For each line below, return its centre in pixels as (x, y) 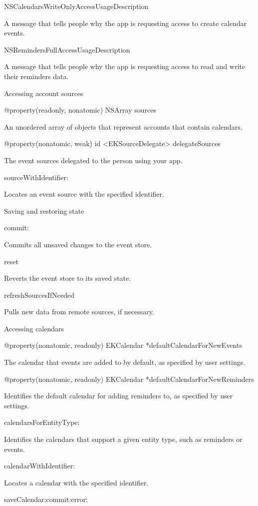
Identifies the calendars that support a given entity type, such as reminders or (123, 439)
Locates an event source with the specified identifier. (84, 194)
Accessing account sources (44, 93)
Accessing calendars (34, 328)
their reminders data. (36, 76)
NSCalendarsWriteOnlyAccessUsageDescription (76, 6)
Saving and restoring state (44, 210)
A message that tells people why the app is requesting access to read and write (125, 66)
